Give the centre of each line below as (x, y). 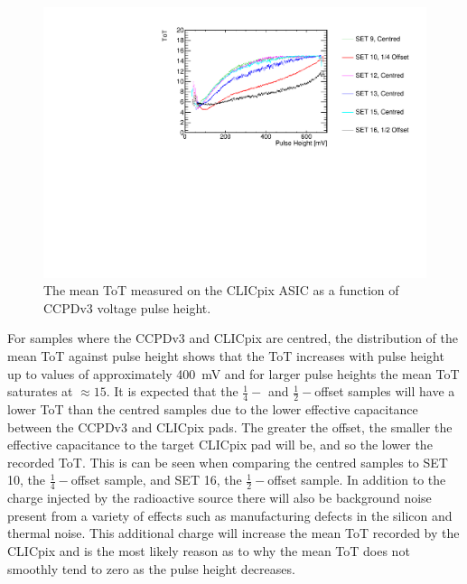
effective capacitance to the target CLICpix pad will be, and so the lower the (220, 445)
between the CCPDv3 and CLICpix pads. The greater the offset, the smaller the (230, 426)
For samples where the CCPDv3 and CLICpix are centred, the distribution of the (233, 338)
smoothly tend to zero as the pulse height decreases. (151, 568)
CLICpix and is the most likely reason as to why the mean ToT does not (209, 551)
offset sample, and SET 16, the (156, 480)
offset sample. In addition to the (357, 480)
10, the (26, 480)
